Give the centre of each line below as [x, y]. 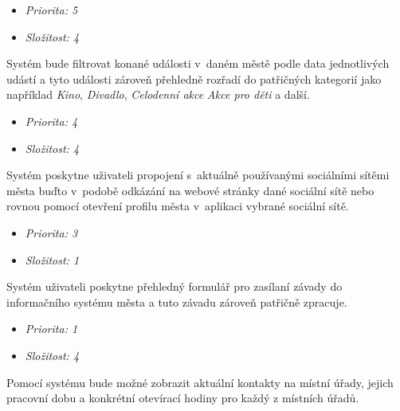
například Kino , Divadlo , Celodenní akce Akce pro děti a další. [158, 94]
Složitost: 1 [52, 259]
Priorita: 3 [51, 232]
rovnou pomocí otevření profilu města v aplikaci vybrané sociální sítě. [178, 206]
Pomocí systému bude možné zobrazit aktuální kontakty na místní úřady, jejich [200, 382]
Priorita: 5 [51, 10]
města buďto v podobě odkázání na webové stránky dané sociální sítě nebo [190, 190]
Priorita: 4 [51, 121]
